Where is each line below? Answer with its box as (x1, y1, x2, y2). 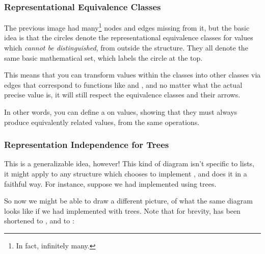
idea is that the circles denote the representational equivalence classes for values (4, 32, 253, 43)
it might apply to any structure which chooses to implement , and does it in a (4, 168, 247, 179)
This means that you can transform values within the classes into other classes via (4, 69, 261, 80)
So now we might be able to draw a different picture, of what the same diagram (4, 195, 253, 206)
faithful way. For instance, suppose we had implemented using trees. (4, 178, 217, 189)
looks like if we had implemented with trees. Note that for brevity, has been (4, 205, 241, 216)
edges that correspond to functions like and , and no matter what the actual (4, 79, 243, 90)
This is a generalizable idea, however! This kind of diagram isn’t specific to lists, (4, 158, 255, 169)
